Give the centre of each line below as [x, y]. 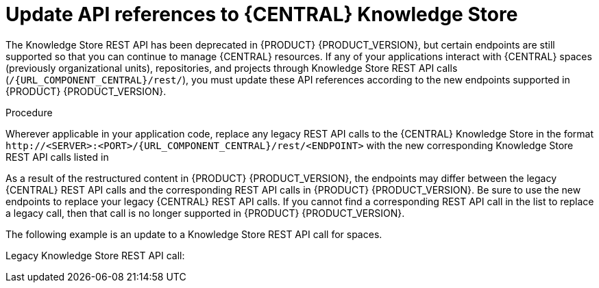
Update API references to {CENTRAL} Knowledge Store [262, 14]
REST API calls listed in [57, 157]
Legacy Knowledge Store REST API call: [95, 255]
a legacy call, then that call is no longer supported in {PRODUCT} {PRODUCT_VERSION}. [205, 213]
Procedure [29, 112]
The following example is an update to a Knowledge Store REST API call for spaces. [194, 234]
